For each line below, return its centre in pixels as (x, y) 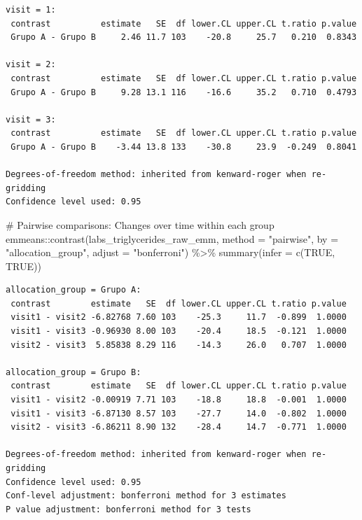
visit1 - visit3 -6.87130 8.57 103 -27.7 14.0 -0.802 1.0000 (179, 413)
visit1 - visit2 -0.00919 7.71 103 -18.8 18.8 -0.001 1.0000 (179, 400)
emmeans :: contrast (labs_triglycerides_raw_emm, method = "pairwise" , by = (172, 238)
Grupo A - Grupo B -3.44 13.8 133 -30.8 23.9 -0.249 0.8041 (184, 147)
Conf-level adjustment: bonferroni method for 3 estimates (146, 496)
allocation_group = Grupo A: (74, 290)
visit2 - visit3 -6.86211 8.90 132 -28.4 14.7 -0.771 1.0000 (179, 427)
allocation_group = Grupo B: (74, 372)
